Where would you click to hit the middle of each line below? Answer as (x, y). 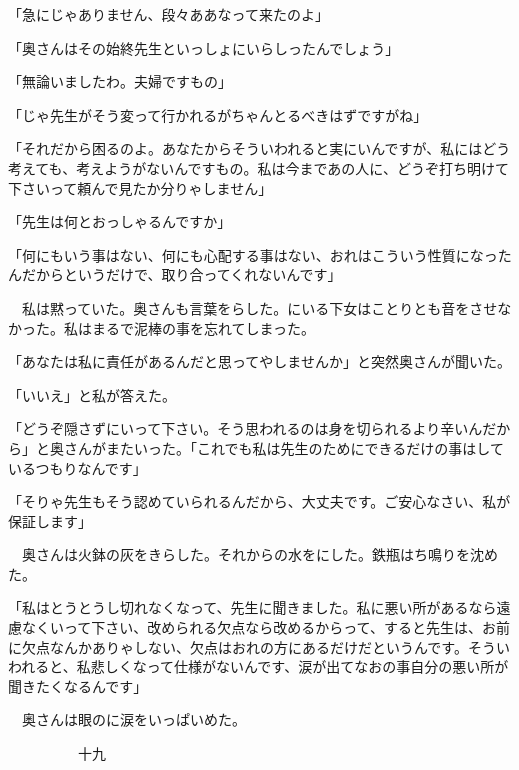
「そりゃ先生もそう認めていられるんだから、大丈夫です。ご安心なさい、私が (259, 501)
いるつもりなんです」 (77, 467)
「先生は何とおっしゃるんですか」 (120, 221)
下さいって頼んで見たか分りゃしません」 (140, 187)
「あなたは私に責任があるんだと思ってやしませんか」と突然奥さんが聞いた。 (259, 361)
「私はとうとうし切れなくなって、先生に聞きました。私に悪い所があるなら (252, 607)
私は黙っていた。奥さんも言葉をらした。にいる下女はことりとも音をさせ (259, 307)
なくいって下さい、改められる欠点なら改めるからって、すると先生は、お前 (265, 627)
